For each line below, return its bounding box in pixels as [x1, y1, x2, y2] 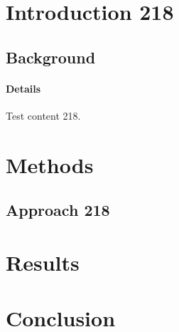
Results [6, 247, 80, 276]
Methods [6, 150, 94, 179]
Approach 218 [6, 199, 110, 221]
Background [6, 46, 96, 68]
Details [6, 81, 41, 95]
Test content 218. [6, 108, 81, 123]
